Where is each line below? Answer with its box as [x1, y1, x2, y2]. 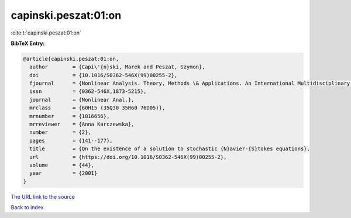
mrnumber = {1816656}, [29, 113, 110, 119]
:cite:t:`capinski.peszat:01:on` [11, 29, 81, 36]
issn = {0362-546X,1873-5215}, [29, 88, 147, 95]
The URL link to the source [11, 193, 75, 200]
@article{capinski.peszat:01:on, [23, 56, 119, 62]
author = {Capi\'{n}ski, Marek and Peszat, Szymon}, [29, 64, 205, 70]
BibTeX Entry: [11, 40, 45, 47]
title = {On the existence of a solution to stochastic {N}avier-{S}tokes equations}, [29, 146, 310, 152]
